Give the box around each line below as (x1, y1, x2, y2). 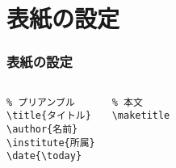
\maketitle (111, 110, 170, 122)
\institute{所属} (6, 136, 95, 149)
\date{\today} (6, 150, 82, 162)
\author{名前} (6, 123, 78, 135)
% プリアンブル (6, 96, 75, 108)
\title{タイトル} (6, 110, 91, 122)
